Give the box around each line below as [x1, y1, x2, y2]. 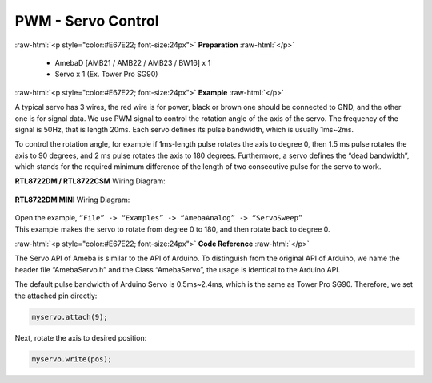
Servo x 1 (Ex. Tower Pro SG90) [54, 69, 158, 79]
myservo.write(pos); [31, 354, 112, 364]
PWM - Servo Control [14, 12, 159, 30]
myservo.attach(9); [31, 312, 108, 321]
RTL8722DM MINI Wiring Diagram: [14, 195, 130, 204]
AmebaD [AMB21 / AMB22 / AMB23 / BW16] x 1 [54, 58, 211, 67]
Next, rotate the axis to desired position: [14, 333, 147, 342]
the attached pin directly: [14, 291, 98, 300]
